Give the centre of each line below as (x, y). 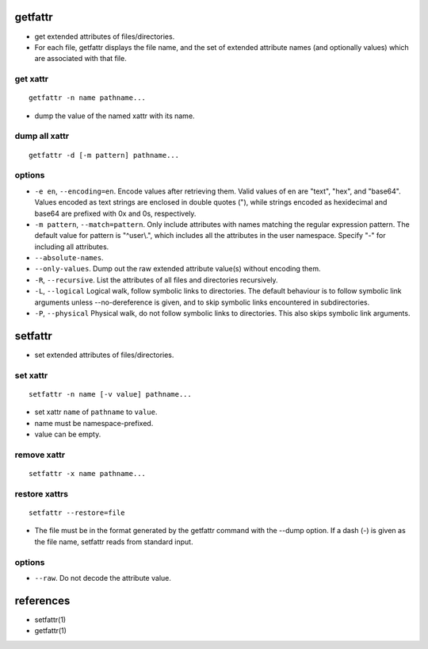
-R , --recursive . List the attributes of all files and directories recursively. (156, 280)
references (42, 600)
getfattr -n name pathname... (88, 98)
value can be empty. (68, 434)
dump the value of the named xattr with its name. (115, 116)
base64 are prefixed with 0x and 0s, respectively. (115, 213)
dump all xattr (42, 136)
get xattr (32, 79)
